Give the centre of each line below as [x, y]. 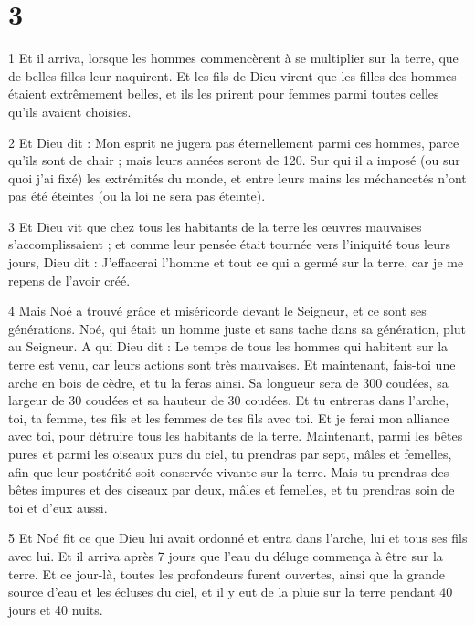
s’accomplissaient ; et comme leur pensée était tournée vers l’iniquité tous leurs [230, 244]
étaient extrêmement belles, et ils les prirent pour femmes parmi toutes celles [224, 94]
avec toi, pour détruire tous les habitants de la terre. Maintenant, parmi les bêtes [236, 436]
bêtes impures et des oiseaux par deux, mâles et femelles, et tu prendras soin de [232, 490]
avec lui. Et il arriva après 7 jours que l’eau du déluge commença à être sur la [226, 555]
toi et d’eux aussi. [58, 507]
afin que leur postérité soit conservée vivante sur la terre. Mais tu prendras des [229, 471]
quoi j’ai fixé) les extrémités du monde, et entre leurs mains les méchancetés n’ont [237, 177]
